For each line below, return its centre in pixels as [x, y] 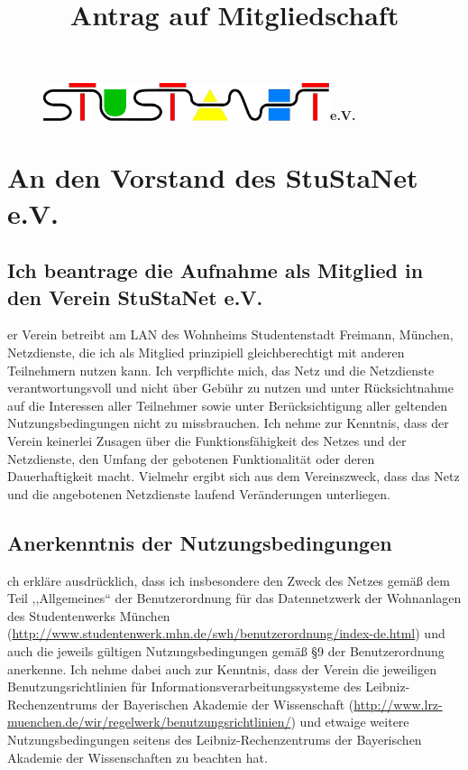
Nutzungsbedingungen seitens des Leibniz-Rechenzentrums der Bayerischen [215, 739]
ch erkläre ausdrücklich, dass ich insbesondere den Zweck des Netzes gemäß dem [229, 580]
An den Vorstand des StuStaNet [213, 177]
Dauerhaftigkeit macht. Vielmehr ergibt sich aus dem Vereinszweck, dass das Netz [234, 476]
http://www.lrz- [398, 704]
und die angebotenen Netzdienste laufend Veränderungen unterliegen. [199, 493]
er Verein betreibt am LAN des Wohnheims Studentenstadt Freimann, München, [230, 334]
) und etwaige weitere [350, 722]
